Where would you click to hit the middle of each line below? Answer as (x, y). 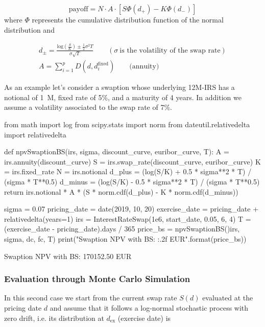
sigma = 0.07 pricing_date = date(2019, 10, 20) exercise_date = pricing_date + (131, 209)
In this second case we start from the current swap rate (91, 298)
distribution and (29, 29)
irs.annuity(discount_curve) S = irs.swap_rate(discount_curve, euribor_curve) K (132, 161)
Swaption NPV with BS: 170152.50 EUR (68, 256)
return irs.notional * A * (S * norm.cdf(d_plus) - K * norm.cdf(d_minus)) (121, 191)
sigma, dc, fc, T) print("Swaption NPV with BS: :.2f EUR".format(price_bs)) (125, 238)
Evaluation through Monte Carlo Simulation (97, 279)
